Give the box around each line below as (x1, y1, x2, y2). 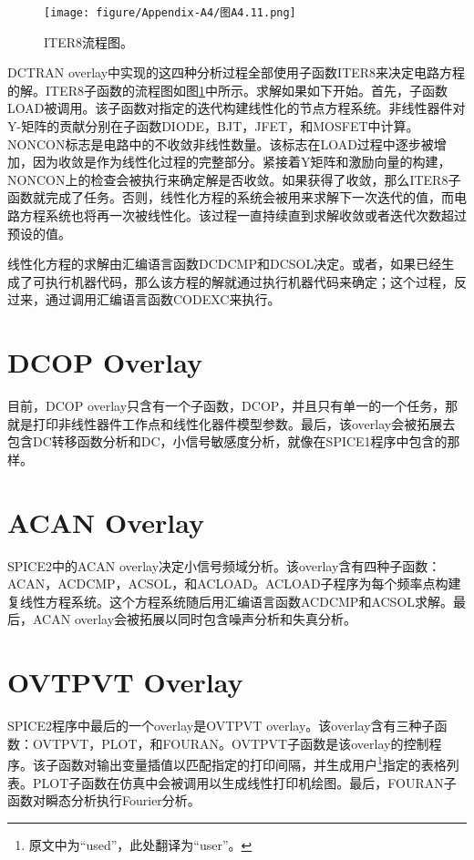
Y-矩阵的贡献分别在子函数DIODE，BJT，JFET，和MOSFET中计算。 (7, 117, 419, 136)
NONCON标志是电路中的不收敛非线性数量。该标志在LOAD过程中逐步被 (7, 134, 434, 153)
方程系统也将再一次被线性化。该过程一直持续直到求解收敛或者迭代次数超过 (19, 206, 467, 224)
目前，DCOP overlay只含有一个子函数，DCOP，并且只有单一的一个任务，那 (7, 396, 459, 415)
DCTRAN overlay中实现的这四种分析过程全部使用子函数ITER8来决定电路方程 (7, 63, 466, 82)
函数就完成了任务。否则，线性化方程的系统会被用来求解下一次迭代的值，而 (7, 188, 454, 207)
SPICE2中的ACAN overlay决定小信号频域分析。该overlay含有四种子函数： (7, 556, 441, 575)
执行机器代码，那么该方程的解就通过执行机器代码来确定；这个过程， (45, 271, 454, 291)
